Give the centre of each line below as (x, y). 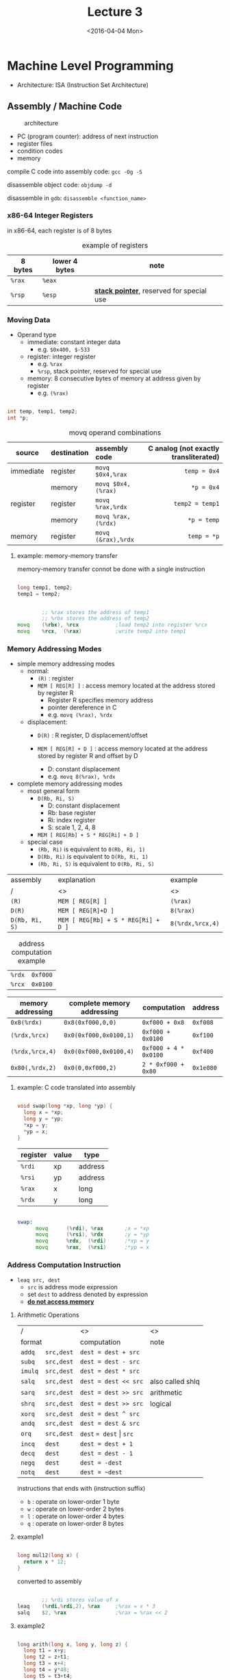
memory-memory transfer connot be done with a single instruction (111, 569)
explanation (77, 880)
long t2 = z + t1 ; (47, 1657)
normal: (38, 671)
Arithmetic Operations (48, 1315)
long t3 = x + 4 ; (45, 1664)
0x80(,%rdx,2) (34, 1068)
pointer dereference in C (82, 707)
